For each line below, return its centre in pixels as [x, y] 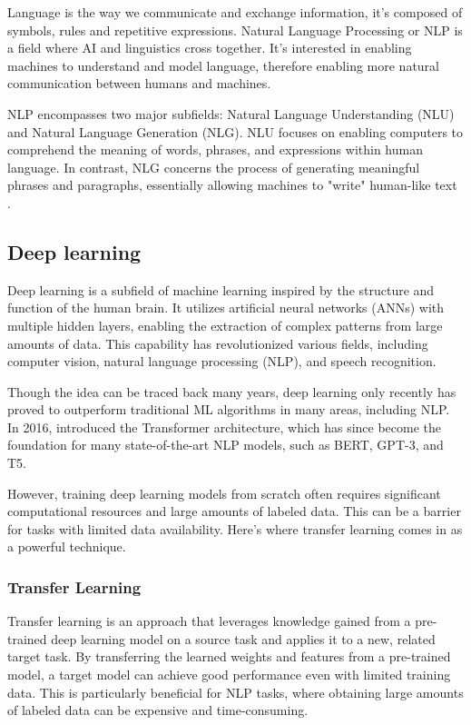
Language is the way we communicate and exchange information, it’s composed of [235, 12]
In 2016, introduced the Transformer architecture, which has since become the [225, 427]
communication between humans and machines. [139, 83]
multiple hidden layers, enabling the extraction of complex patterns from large [225, 325]
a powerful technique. [67, 546]
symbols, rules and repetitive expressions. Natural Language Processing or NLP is [235, 30]
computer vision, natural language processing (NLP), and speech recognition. [222, 361]
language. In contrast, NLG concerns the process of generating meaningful [214, 167]
